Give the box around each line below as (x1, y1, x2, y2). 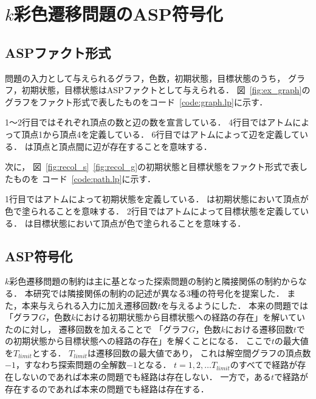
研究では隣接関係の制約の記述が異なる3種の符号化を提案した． (33, 286, 284, 299)
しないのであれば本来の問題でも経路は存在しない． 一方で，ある (13, 370, 271, 383)
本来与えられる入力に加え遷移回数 (21, 298, 158, 311)
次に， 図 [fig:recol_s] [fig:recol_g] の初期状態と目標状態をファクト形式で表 (5, 160, 300, 173)
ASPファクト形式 (5, 43, 111, 62)
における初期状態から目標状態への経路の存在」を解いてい (75, 311, 305, 323)
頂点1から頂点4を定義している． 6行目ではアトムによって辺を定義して (21, 127, 300, 140)
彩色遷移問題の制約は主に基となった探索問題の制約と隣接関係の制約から (9, 275, 298, 288)
